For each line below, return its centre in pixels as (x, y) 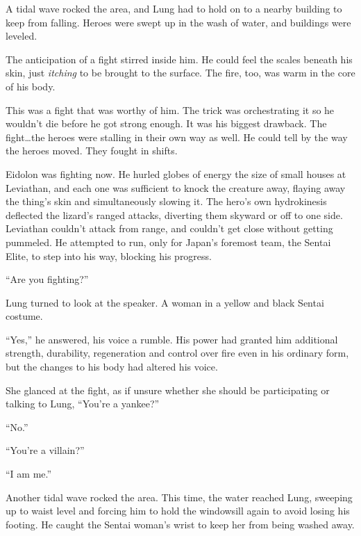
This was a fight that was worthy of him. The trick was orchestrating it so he (170, 109)
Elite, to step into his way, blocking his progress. (109, 255)
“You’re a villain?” (45, 450)
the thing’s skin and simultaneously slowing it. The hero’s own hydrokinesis (166, 201)
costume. (24, 316)
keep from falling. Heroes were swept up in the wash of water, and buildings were (178, 22)
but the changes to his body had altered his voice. (112, 367)
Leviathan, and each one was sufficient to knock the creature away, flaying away (176, 187)
